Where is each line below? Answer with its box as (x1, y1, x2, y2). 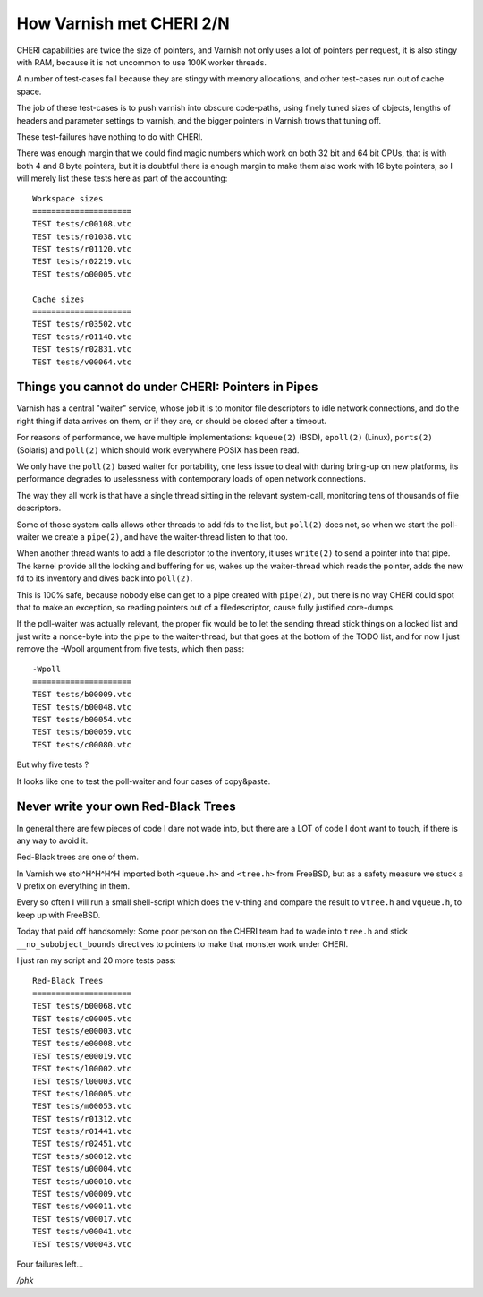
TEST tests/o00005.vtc (32, 269, 132, 279)
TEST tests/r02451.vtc (32, 1139, 132, 1149)
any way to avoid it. (16, 835, 89, 846)
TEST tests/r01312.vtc (32, 1114, 132, 1123)
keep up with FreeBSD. (16, 909, 101, 920)
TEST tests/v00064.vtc (32, 356, 132, 367)
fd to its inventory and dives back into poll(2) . (16, 573, 193, 584)
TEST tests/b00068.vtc (32, 1001, 132, 1011)
